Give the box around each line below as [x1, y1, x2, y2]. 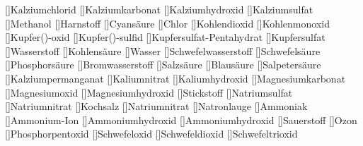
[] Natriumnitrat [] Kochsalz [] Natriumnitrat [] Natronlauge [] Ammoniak [5, 99, 308, 114]
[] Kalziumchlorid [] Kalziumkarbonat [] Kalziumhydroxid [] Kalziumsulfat [5, 2, 313, 16]
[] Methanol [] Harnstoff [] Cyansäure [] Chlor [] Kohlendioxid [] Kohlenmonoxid [5, 16, 330, 30]
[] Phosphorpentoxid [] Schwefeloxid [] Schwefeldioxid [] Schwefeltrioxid [5, 126, 298, 141]
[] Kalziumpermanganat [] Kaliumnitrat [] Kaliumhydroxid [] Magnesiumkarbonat [5, 71, 346, 85]
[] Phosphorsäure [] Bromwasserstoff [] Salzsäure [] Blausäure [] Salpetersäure [5, 57, 321, 72]
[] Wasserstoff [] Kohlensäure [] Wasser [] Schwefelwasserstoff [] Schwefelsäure [5, 43, 321, 58]
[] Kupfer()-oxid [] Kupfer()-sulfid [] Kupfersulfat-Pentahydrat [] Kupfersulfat [5, 30, 325, 44]
